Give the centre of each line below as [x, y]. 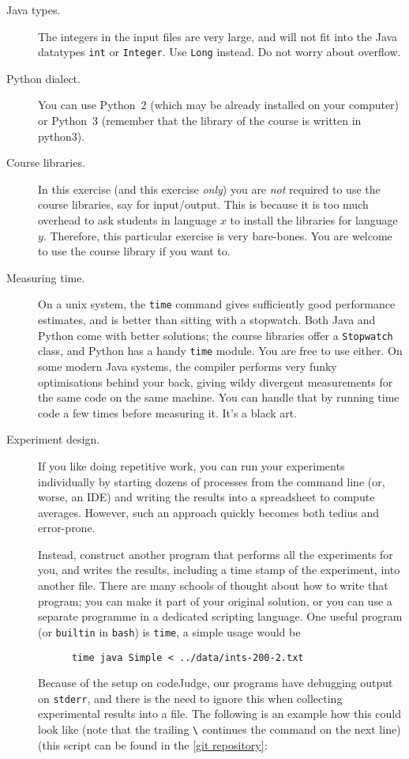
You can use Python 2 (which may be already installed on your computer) [219, 105]
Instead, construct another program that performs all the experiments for [216, 554]
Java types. [34, 9]
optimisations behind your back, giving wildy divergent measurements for [216, 381]
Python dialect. [43, 78]
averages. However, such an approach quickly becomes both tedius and [209, 512]
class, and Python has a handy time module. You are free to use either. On [220, 351]
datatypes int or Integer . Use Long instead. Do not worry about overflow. [220, 52]
